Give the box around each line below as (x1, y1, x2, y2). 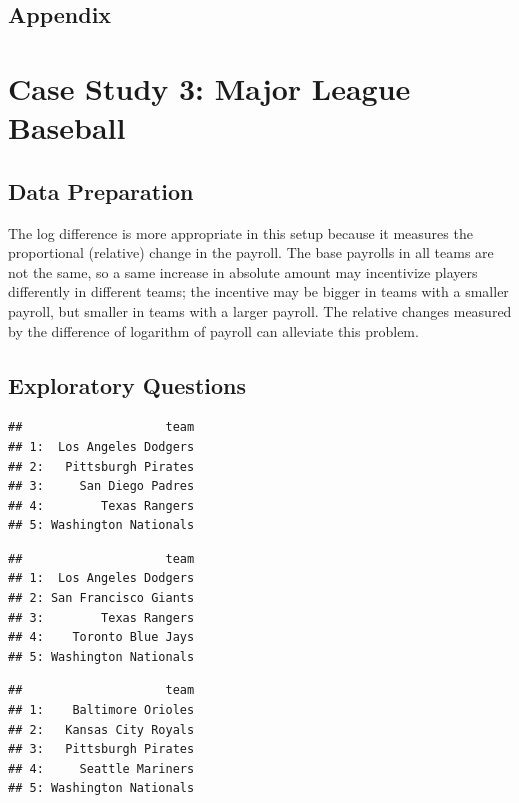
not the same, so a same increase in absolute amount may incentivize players (8, 261, 478, 282)
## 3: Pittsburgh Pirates (8, 742, 195, 757)
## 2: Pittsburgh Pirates (8, 459, 195, 474)
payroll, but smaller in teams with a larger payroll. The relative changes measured (8, 300, 512, 321)
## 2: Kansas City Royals (8, 722, 195, 737)
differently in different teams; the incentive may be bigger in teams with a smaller (8, 281, 509, 302)
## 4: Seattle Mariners (8, 761, 195, 776)
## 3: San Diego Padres (8, 479, 195, 494)
